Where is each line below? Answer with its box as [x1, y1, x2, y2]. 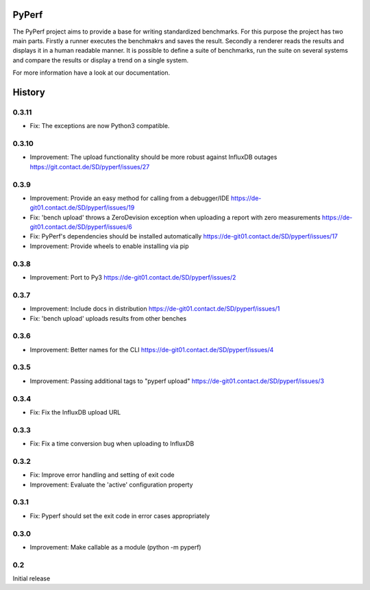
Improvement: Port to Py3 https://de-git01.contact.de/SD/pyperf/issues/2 [29, 273, 236, 281]
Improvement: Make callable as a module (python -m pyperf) [29, 543, 201, 551]
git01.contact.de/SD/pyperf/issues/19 [29, 204, 135, 212]
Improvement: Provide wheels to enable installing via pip [29, 242, 189, 250]
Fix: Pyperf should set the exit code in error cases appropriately [29, 511, 210, 520]
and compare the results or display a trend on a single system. [12, 56, 189, 64]
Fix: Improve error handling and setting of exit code [29, 471, 175, 479]
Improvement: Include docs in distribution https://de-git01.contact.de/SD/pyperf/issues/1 [29, 305, 280, 313]
